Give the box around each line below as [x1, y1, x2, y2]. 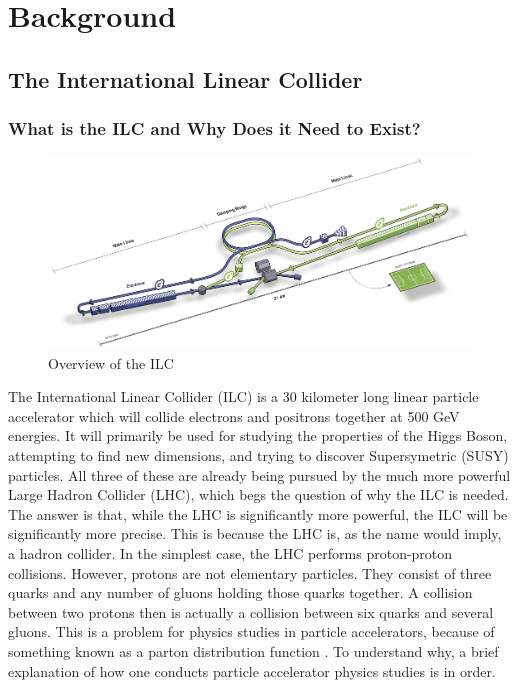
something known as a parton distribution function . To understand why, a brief [8, 641, 499, 661]
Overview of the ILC [48, 352, 174, 373]
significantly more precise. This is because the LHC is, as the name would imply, [8, 523, 502, 544]
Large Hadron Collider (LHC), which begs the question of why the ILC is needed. [8, 484, 509, 505]
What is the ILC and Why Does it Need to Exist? [8, 116, 421, 141]
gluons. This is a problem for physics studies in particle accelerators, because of [8, 621, 495, 642]
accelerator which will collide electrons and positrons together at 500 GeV [8, 405, 460, 426]
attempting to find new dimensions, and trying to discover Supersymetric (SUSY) [8, 445, 509, 466]
